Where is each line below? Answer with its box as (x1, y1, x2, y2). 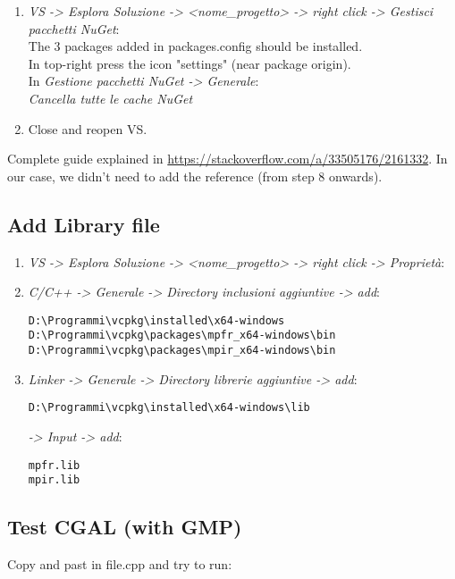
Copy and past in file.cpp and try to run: (7, 555, 232, 574)
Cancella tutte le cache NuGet (28, 88, 193, 107)
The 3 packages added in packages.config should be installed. (28, 37, 363, 55)
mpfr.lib (28, 458, 80, 472)
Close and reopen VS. (28, 119, 147, 138)
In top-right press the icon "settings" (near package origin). (28, 54, 351, 72)
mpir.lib (28, 474, 80, 487)
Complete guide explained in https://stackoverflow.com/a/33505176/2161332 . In (7, 149, 448, 168)
